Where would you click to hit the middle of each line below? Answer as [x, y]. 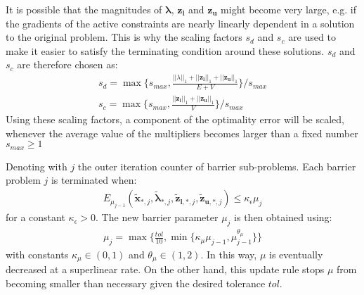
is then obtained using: [283, 217]
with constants [37, 254]
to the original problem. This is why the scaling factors [124, 37]
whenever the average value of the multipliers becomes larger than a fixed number [182, 133]
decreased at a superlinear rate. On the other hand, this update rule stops [165, 269]
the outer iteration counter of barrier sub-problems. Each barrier [217, 166]
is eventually [296, 254]
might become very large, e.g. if [289, 9]
